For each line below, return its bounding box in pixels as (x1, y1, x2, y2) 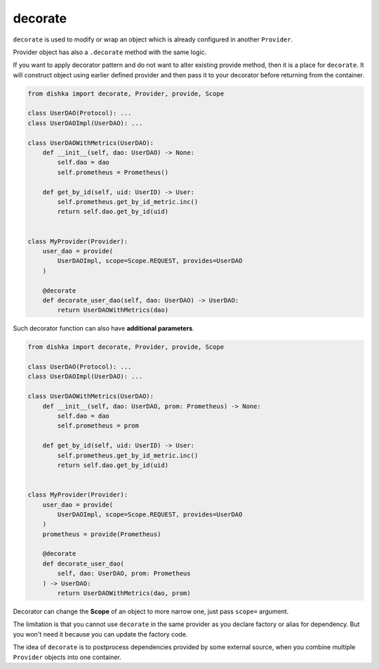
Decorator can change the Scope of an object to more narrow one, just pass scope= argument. (13, 607, 289, 616)
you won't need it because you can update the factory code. (13, 630, 188, 638)
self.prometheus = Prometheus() (57, 168, 168, 176)
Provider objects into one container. (13, 653, 122, 661)
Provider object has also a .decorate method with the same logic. (13, 48, 207, 56)
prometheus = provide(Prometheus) (42, 530, 161, 538)
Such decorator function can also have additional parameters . (13, 324, 194, 333)
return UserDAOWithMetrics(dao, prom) (57, 590, 191, 597)
